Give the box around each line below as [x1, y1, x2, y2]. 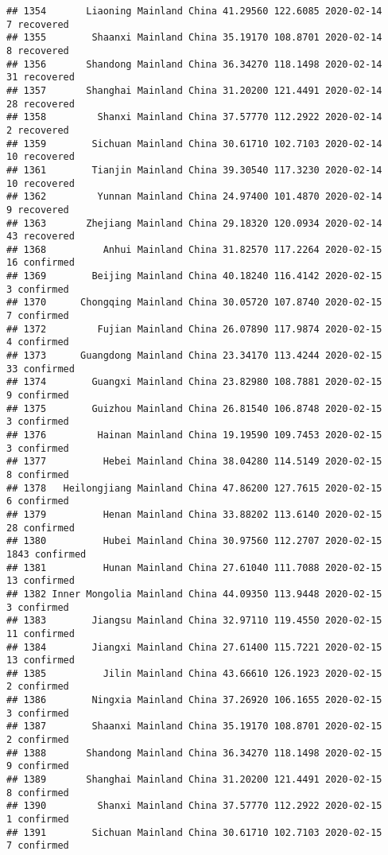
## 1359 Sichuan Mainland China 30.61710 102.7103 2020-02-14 [6, 138, 382, 150]
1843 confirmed [6, 548, 87, 560]
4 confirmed [6, 336, 69, 348]
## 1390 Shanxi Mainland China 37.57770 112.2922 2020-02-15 [6, 800, 382, 812]
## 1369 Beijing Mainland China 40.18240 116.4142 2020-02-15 [6, 270, 382, 282]
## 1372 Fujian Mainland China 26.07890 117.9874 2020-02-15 [6, 323, 382, 335]
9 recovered [6, 204, 69, 216]
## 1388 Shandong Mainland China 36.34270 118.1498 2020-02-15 [6, 747, 382, 759]
